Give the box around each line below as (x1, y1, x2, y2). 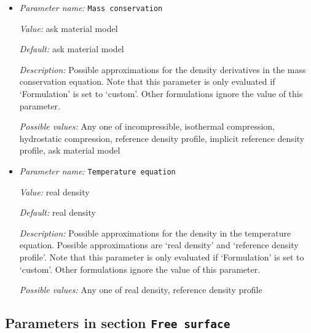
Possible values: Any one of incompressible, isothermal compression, (19, 120, 275, 133)
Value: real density (19, 185, 90, 198)
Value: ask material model (19, 22, 118, 34)
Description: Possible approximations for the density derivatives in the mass (19, 63, 306, 76)
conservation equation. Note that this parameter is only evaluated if (19, 75, 275, 88)
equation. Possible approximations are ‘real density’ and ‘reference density (19, 238, 299, 251)
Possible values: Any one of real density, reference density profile (19, 283, 262, 296)
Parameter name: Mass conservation (19, 1, 163, 14)
